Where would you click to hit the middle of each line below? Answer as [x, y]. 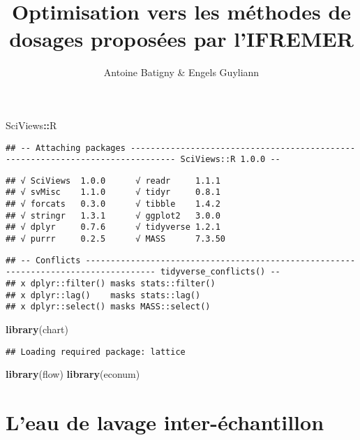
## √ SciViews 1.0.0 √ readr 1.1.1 [113, 181]
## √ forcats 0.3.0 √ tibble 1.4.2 [113, 204]
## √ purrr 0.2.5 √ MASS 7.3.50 [115, 239]
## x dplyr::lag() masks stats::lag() [103, 295]
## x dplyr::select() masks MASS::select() [108, 307]
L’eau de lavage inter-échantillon [165, 422]
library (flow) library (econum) [73, 374]
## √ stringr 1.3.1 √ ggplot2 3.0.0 [113, 215]
